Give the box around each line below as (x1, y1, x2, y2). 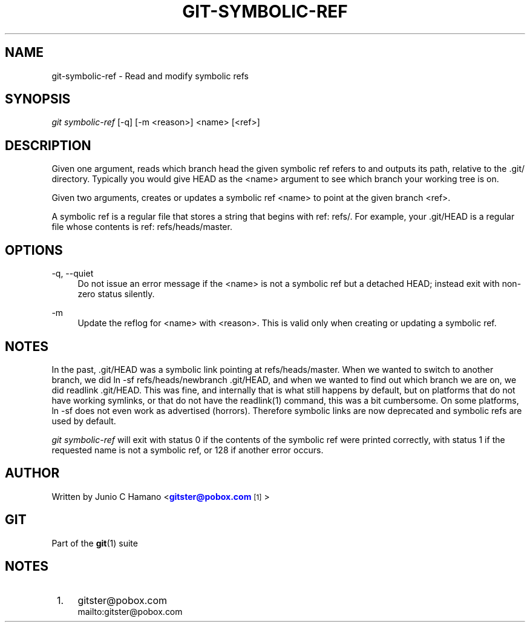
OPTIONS (5, 242, 63, 258)
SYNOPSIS (5, 91, 71, 107)
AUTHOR (5, 465, 60, 481)
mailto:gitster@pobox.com (77, 606, 183, 617)
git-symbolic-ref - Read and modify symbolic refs (51, 70, 249, 81)
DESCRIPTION (5, 137, 91, 153)
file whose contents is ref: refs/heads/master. (51, 222, 232, 232)
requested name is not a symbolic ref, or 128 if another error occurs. (51, 444, 324, 455)
